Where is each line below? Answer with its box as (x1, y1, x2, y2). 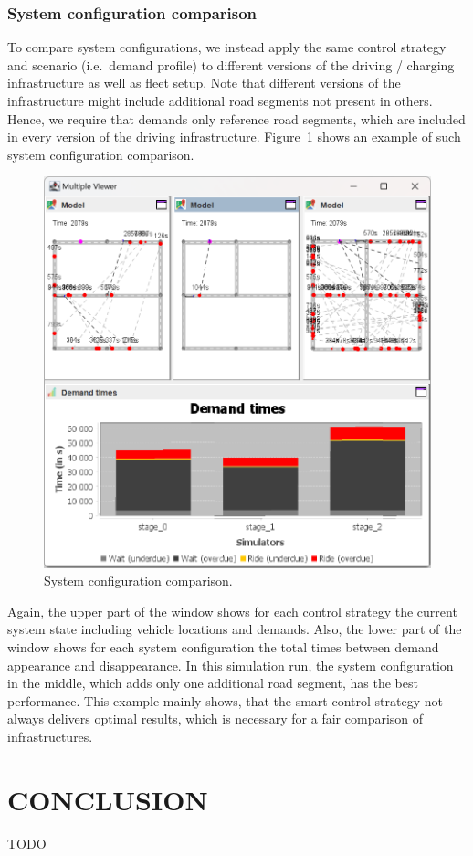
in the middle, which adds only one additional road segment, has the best (7, 673, 418, 692)
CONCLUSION (7, 780, 208, 818)
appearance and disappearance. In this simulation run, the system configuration (7, 655, 454, 674)
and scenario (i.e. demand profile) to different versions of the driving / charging (7, 55, 455, 74)
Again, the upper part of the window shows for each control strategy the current (7, 601, 457, 620)
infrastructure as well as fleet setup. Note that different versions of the (7, 73, 401, 92)
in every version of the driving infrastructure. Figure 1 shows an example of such (7, 127, 461, 146)
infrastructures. (7, 727, 93, 746)
